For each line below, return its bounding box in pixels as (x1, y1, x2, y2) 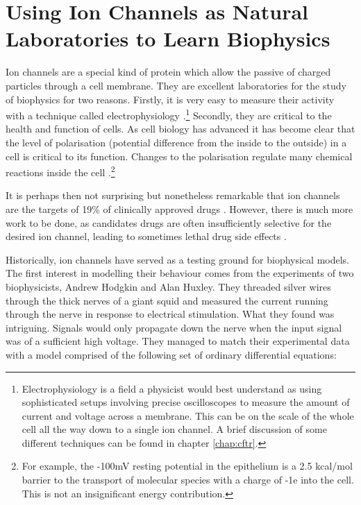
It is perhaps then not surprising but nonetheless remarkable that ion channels (6, 188, 340, 203)
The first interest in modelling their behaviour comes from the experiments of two (6, 266, 354, 280)
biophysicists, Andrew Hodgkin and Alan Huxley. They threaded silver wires (6, 279, 331, 293)
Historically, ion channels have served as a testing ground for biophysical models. (6, 252, 349, 266)
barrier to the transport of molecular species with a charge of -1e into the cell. (22, 472, 354, 487)
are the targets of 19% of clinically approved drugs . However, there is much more (6, 201, 353, 216)
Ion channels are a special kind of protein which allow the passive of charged (6, 65, 331, 79)
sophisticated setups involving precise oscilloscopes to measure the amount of (22, 395, 350, 409)
